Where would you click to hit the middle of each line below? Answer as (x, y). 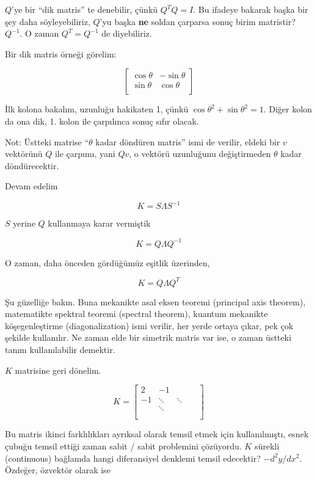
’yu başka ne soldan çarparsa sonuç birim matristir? (198, 21)
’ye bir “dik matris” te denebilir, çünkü (85, 9)
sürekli (267, 445)
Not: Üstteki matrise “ (47, 141)
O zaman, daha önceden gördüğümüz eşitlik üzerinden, (107, 262)
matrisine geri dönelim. (58, 370)
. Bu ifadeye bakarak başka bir (251, 9)
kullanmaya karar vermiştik (99, 223)
